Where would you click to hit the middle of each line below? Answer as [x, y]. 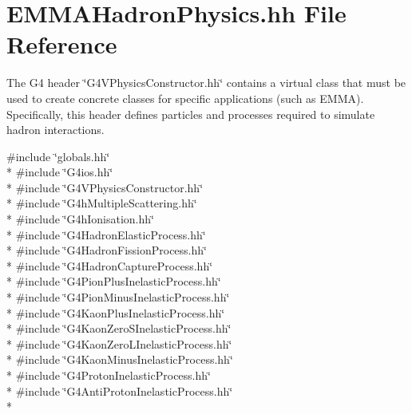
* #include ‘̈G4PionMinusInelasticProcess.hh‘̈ [118, 297]
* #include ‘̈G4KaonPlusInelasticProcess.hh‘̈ [116, 312]
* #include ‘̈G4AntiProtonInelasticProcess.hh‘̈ [120, 390]
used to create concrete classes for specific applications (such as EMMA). [185, 98]
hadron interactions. [55, 130]
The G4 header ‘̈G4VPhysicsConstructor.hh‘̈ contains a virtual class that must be [206, 83]
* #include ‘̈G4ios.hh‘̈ [60, 172]
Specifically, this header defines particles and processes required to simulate [191, 114]
